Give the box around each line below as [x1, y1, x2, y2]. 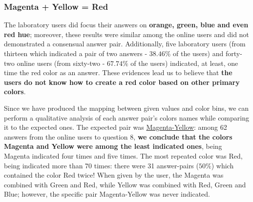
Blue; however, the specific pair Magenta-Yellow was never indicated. [4, 189, 210, 199]
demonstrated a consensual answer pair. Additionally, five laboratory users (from [4, 39, 246, 49]
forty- [225, 48, 242, 58]
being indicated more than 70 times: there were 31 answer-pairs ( [4, 160, 199, 170]
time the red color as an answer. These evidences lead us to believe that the [4, 67, 232, 78]
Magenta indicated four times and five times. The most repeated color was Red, [4, 150, 243, 161]
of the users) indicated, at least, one [130, 58, 238, 68]
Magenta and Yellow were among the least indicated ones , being [4, 141, 222, 151]
